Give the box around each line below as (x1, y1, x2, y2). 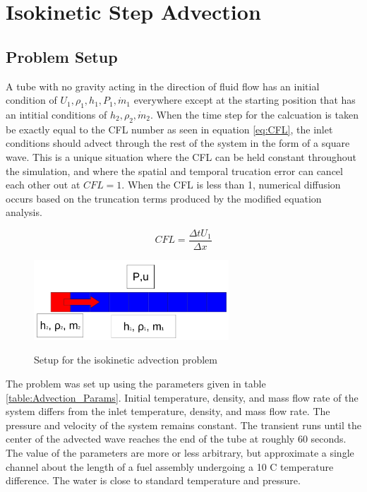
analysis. (6, 205, 42, 220)
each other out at (6, 177, 80, 192)
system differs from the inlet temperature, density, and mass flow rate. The (6, 404, 330, 419)
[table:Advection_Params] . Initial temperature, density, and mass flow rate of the (6, 390, 359, 404)
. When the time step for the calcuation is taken (150, 107, 359, 121)
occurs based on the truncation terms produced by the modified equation (6, 191, 322, 205)
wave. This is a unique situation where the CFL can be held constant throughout (6, 149, 356, 164)
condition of (6, 92, 57, 107)
